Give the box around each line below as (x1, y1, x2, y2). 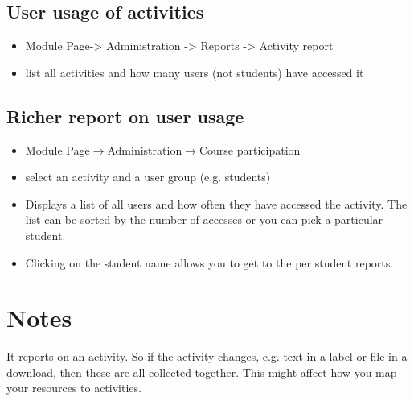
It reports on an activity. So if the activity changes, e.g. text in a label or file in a (6, 348, 408, 365)
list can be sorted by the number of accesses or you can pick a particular (25, 211, 383, 228)
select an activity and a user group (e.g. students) (25, 168, 271, 185)
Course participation (199, 141, 301, 158)
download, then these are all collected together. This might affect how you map (6, 363, 397, 380)
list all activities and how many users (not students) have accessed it (25, 64, 364, 81)
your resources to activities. (6, 379, 141, 396)
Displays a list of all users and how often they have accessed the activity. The (25, 195, 408, 212)
